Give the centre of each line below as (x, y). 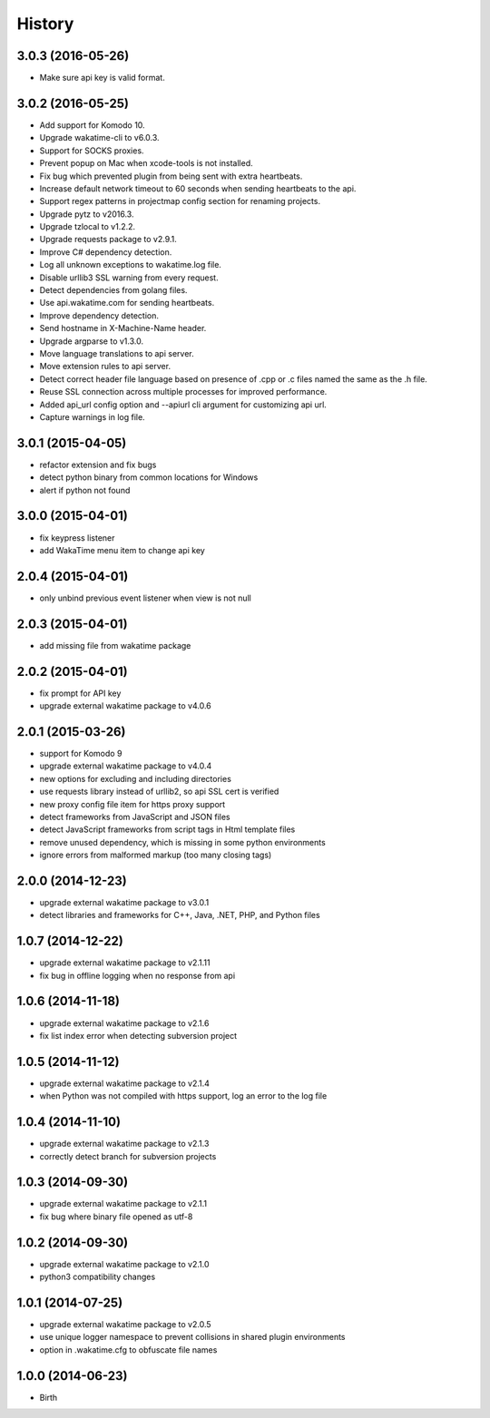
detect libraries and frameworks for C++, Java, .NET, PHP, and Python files (180, 915)
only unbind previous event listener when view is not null (145, 598)
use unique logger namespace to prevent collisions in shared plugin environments (192, 1337)
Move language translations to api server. (117, 353)
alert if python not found (85, 490)
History (45, 24)
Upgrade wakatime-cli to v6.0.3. (99, 138)
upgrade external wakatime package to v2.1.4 (125, 1083)
